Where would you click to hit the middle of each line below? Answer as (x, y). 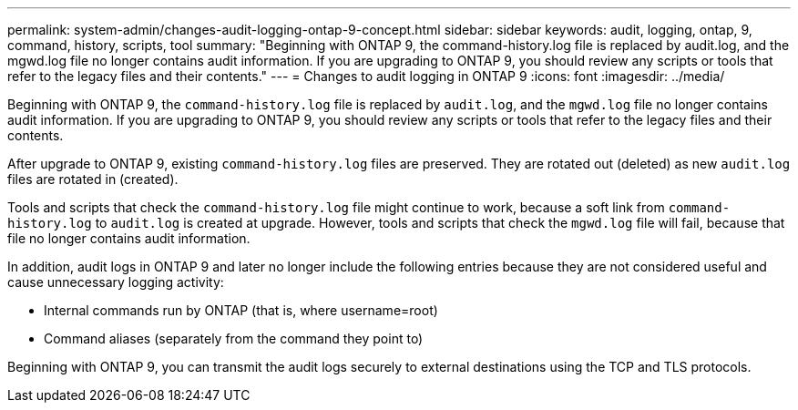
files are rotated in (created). (93, 179)
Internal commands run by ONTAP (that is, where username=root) (241, 310)
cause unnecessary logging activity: (116, 282)
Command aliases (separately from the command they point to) (234, 338)
